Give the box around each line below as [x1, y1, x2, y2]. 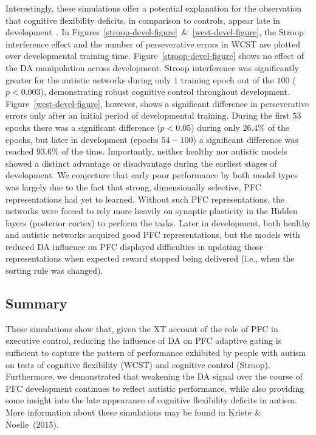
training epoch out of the [180, 73, 274, 86]
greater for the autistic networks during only [5, 73, 171, 86]
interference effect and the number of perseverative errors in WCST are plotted [5, 37, 301, 50]
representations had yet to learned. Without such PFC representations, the [5, 192, 285, 205]
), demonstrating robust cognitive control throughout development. [40, 85, 290, 98]
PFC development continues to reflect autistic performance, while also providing [5, 381, 304, 394]
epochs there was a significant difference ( [5, 120, 160, 133]
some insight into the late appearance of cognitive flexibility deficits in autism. [5, 394, 297, 406]
